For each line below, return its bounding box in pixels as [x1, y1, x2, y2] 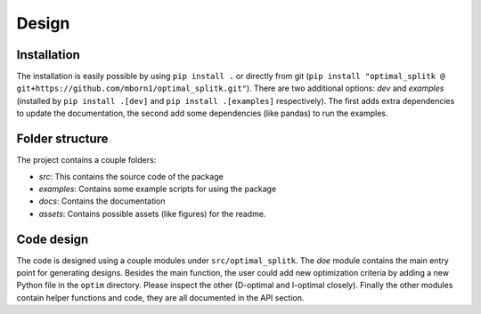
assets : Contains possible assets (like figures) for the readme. [38, 208, 266, 219]
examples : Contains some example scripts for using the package [38, 183, 277, 194]
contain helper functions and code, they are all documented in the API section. [16, 292, 305, 302]
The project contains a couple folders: [16, 155, 157, 165]
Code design [16, 231, 89, 246]
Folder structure [16, 132, 109, 147]
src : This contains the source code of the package [38, 171, 224, 181]
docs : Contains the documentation [38, 196, 166, 206]
